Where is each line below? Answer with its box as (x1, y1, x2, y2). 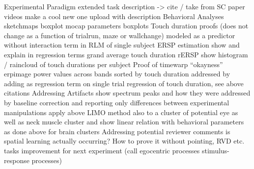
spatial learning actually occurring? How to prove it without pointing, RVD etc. (4, 136, 245, 146)
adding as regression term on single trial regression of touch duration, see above (4, 78, 244, 88)
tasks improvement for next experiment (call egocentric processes (4, 145, 200, 155)
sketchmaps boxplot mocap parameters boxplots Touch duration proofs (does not (4, 21, 249, 31)
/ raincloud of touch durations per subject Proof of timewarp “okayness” (4, 59, 223, 69)
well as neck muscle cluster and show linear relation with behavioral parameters (4, 117, 244, 127)
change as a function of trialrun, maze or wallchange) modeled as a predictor (4, 30, 235, 40)
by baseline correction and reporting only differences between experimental (4, 97, 229, 107)
